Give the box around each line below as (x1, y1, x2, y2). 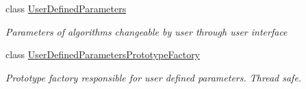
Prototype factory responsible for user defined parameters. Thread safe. (5, 70, 302, 84)
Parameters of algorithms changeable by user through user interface (5, 24, 288, 38)
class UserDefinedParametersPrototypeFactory (5, 47, 201, 62)
